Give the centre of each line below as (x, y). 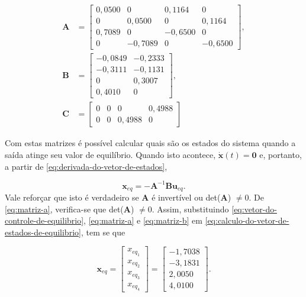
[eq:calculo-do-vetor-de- (247, 220)
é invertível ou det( (186, 197)
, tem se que (103, 232)
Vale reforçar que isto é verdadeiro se (72, 197)
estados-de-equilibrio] (43, 232)
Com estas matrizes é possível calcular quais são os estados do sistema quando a (150, 143)
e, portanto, (281, 154)
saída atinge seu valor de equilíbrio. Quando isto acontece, (110, 154)
